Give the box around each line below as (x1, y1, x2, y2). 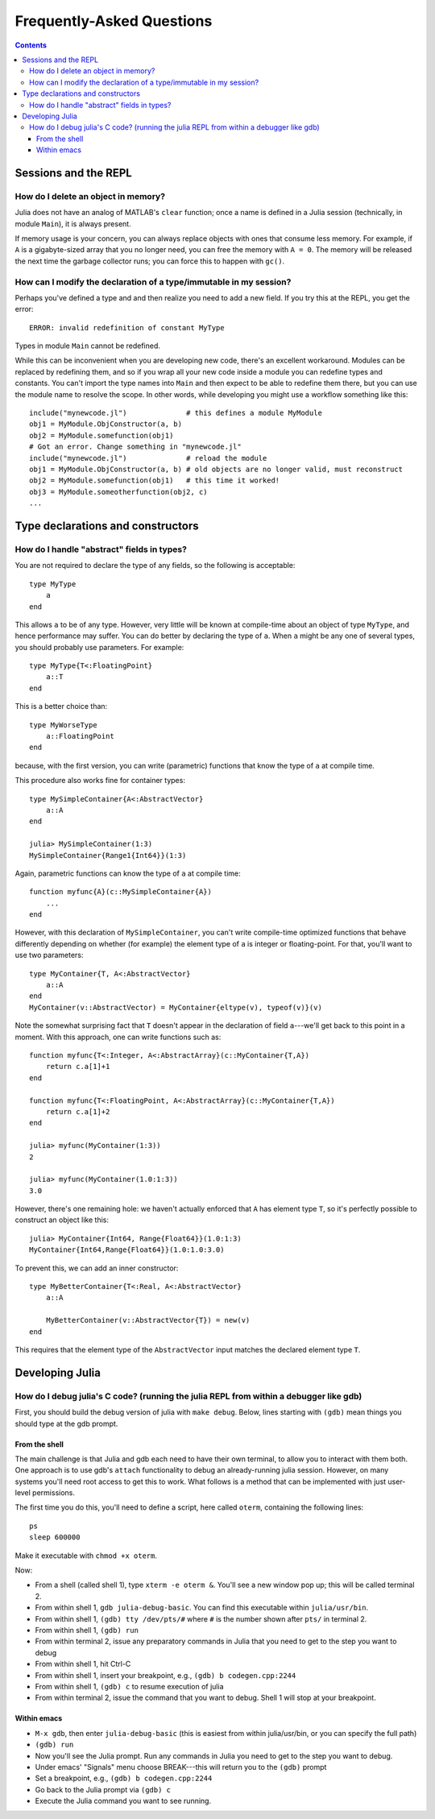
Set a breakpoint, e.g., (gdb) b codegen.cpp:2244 (35, 1773, 213, 1784)
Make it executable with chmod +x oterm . (14, 1551, 157, 1560)
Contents (14, 40, 48, 50)
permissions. (32, 1488, 76, 1498)
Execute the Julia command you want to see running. (35, 1796, 212, 1806)
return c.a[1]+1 (45, 1062, 110, 1071)
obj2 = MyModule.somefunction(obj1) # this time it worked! (29, 476, 280, 485)
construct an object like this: (14, 1215, 109, 1224)
